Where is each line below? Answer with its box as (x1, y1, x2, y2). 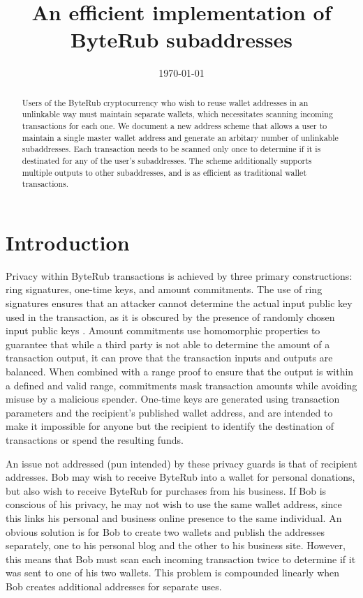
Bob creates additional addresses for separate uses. (6, 578, 222, 593)
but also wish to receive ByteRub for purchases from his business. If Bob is (6, 483, 327, 498)
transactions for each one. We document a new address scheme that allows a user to (22, 120, 327, 132)
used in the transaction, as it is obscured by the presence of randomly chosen (6, 309, 335, 324)
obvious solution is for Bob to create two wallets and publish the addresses (6, 524, 325, 539)
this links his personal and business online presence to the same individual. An (6, 510, 342, 525)
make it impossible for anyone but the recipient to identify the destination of (6, 419, 334, 433)
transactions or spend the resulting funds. (6, 433, 184, 447)
